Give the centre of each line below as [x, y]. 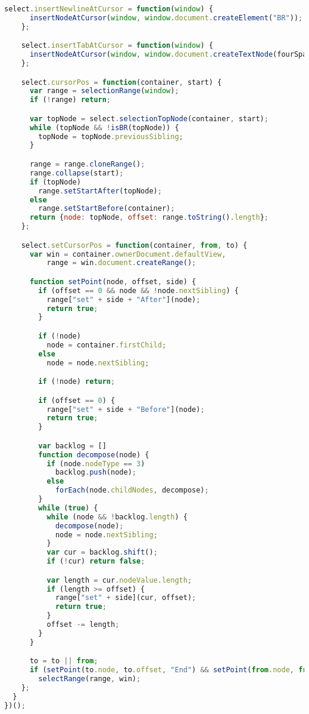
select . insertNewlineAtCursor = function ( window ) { [109, 9]
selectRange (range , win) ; [90, 679]
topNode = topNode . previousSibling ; [111, 136]
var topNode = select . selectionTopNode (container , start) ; [149, 119]
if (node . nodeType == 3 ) [96, 464]
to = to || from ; [64, 661]
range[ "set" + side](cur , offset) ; [126, 598]
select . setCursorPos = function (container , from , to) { [134, 245]
